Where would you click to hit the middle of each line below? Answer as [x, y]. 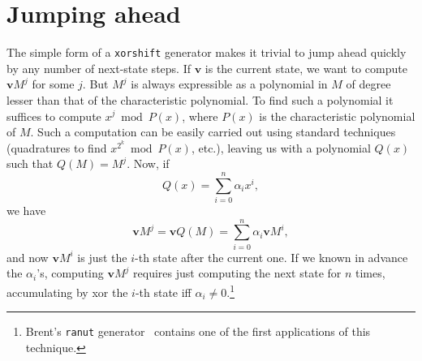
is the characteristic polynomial [337, 116]
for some [53, 84]
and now [28, 257]
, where [200, 116]
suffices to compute [54, 116]
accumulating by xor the [67, 292]
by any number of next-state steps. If [99, 68]
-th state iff [163, 292]
